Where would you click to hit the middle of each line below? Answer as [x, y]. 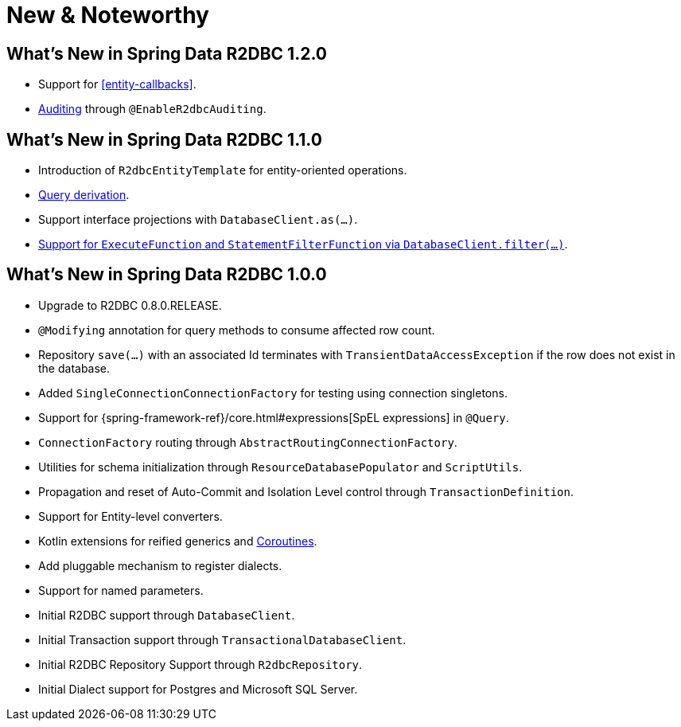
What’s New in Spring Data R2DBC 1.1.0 [164, 139]
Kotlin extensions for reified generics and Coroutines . [178, 541]
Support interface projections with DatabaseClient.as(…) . [198, 220]
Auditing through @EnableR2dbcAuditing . [152, 109]
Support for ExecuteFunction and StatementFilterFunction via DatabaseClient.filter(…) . [303, 244]
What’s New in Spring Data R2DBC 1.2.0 [167, 53]
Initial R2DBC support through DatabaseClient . [167, 615]
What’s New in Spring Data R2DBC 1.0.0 [167, 275]
